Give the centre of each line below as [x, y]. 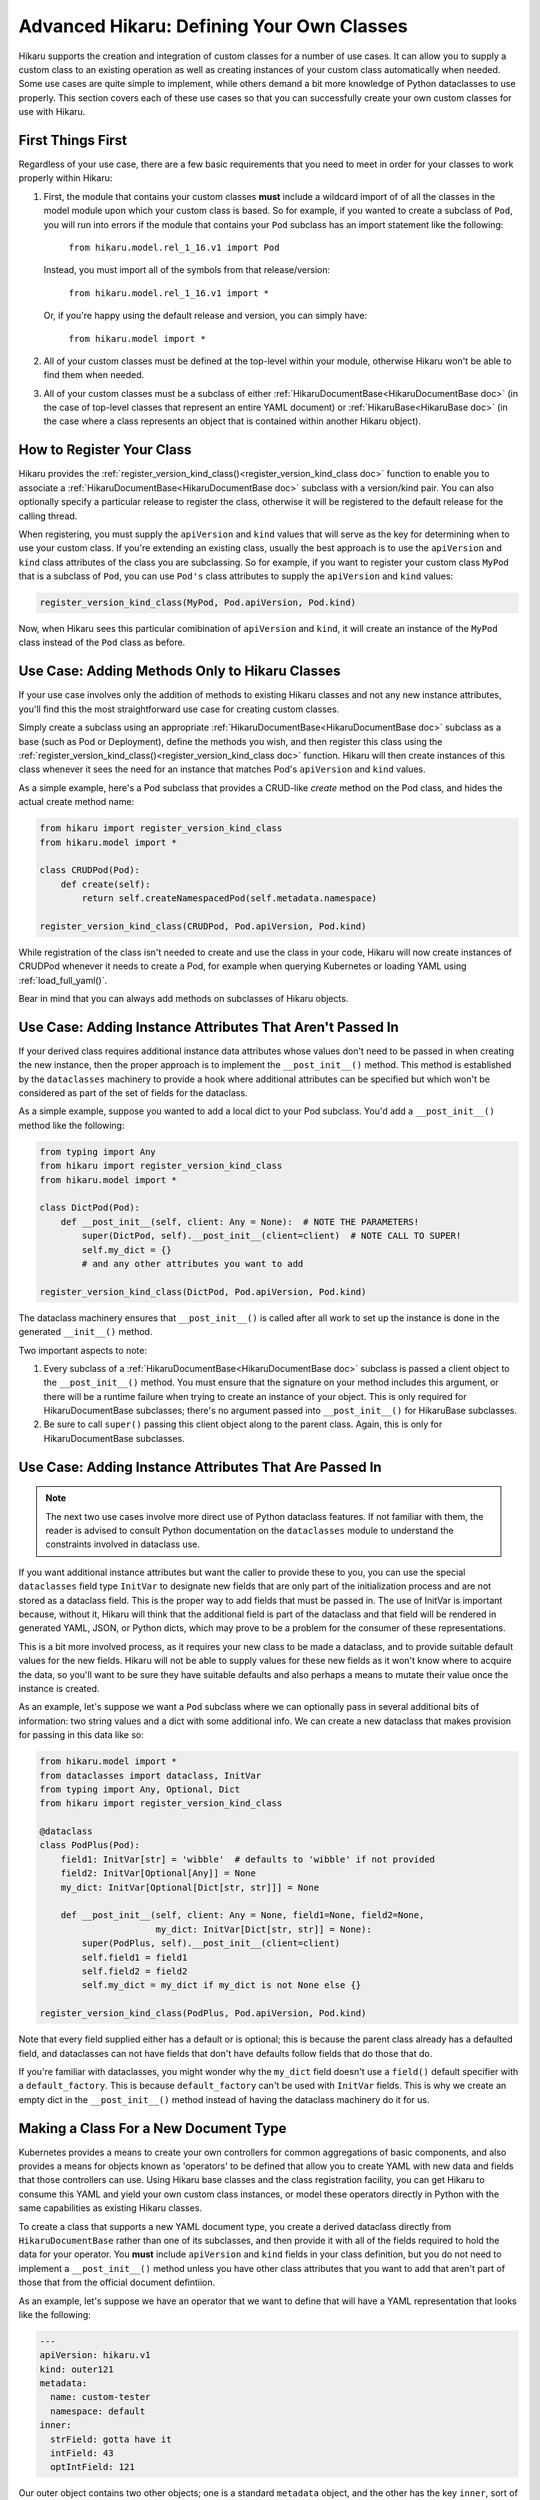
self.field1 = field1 [134, 1957]
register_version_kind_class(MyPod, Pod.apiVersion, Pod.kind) [198, 603]
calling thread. [48, 516]
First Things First [72, 140]
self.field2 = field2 [134, 1971]
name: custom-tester [100, 2397]
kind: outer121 [76, 2369]
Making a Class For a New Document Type [152, 2128]
